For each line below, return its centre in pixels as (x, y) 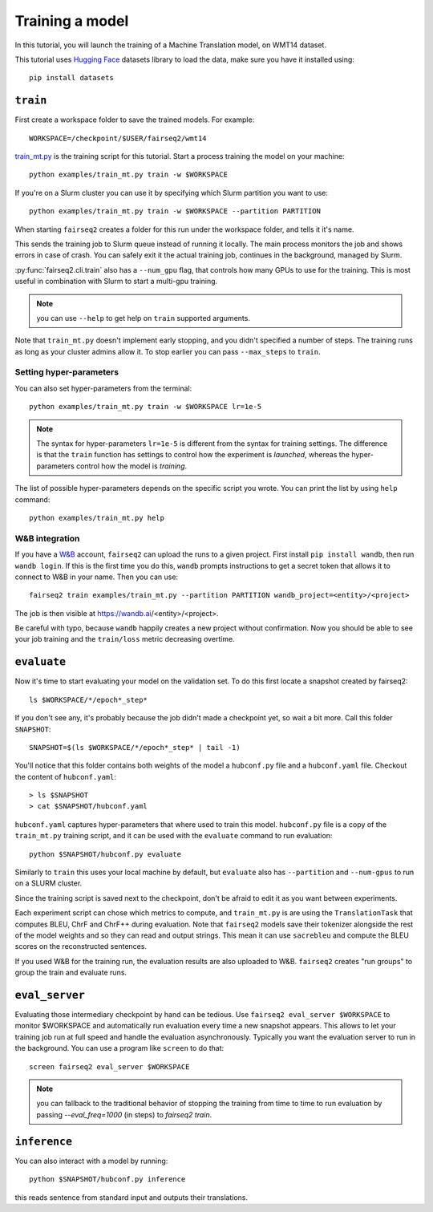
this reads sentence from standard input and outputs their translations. (132, 1197)
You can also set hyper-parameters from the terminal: (103, 388)
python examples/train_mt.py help (97, 518)
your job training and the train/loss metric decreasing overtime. (125, 639)
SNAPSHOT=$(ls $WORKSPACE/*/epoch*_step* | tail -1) (135, 747)
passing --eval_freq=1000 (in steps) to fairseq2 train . (124, 1114)
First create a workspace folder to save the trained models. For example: (135, 120)
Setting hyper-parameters (67, 372)
